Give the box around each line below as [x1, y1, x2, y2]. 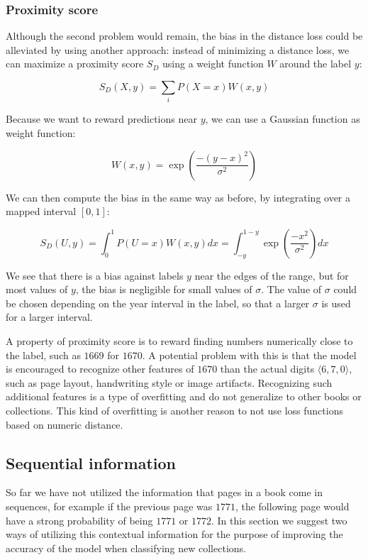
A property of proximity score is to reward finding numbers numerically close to [6, 334, 353, 348]
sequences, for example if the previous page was [6, 499, 213, 514]
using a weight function [162, 56, 264, 71]
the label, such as [6, 347, 81, 362]
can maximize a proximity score [6, 56, 144, 71]
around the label [279, 56, 352, 71]
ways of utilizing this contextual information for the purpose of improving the [6, 527, 343, 542]
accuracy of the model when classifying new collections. [6, 540, 246, 555]
